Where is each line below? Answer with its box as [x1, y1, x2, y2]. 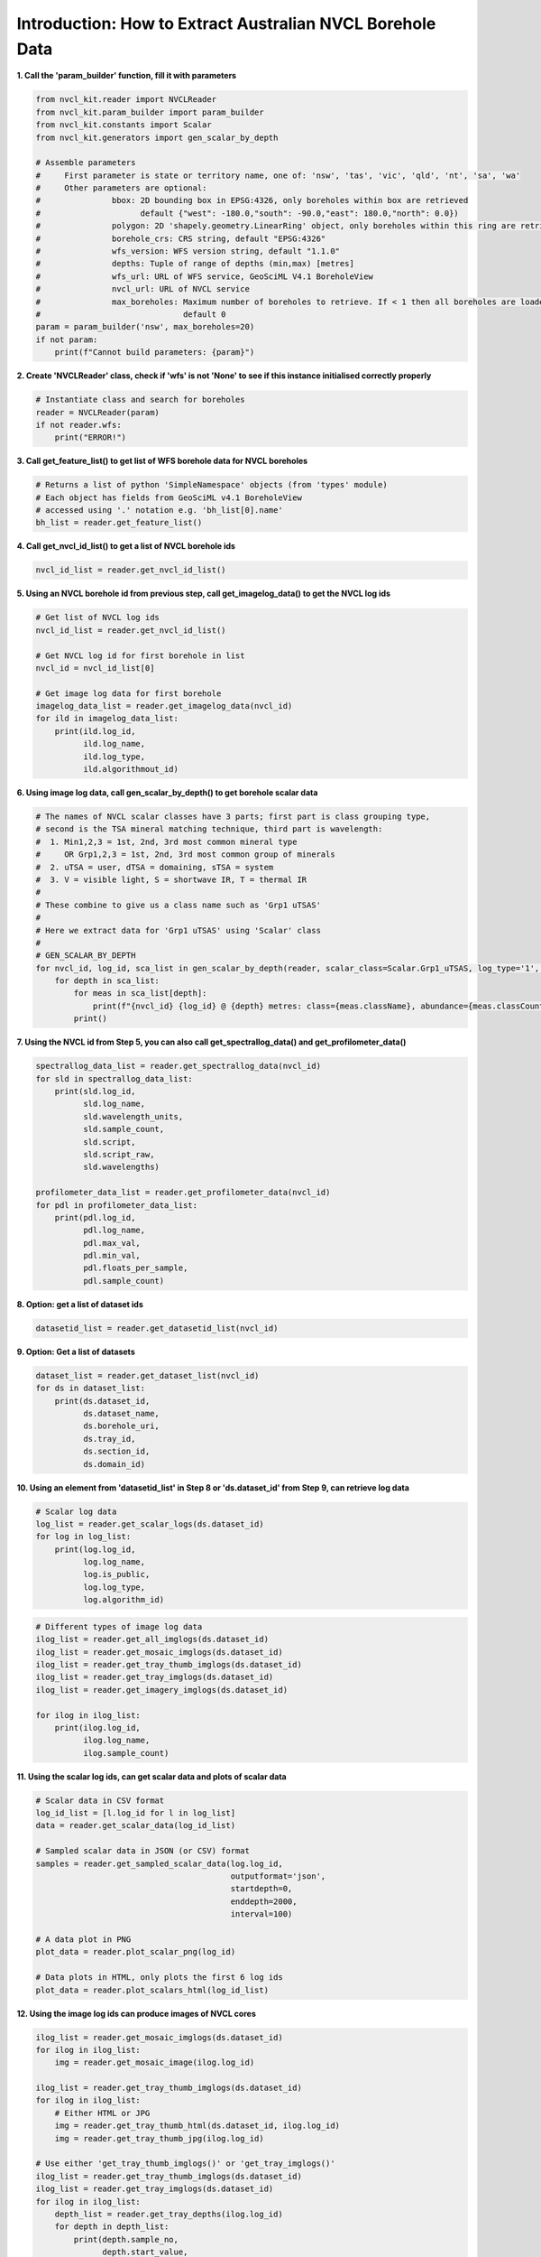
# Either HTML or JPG [54, 2108, 151, 2118]
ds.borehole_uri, [82, 1421, 160, 1431]
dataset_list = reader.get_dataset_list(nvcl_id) [35, 1370, 260, 1380]
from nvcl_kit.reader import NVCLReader [35, 95, 216, 105]
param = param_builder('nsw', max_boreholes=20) [35, 321, 255, 332]
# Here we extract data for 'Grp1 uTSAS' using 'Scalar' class [35, 925, 322, 935]
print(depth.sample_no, [73, 2234, 179, 2244]
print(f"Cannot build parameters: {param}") [54, 348, 255, 358]
